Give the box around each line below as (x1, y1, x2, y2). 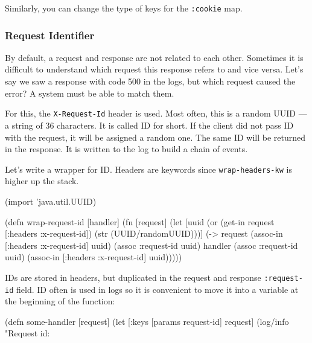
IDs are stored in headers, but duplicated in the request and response (5, 271, 261, 283)
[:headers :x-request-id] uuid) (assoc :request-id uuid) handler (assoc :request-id (5, 239, 298, 251)
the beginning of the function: (5, 295, 115, 307)
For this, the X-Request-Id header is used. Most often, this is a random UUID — (5, 107, 307, 120)
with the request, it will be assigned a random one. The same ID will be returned (5, 130, 306, 143)
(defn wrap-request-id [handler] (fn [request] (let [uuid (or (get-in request (5, 215, 275, 228)
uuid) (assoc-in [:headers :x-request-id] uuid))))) (5, 251, 182, 263)
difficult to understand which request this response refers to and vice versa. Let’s (5, 63, 304, 75)
